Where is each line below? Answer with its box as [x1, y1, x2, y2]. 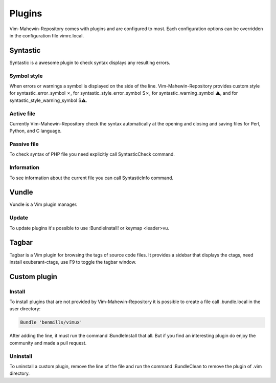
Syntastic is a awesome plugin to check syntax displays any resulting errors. [9, 59, 171, 66]
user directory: [9, 306, 41, 312]
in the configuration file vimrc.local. [9, 32, 84, 38]
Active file [9, 110, 36, 117]
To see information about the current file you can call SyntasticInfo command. [9, 175, 174, 181]
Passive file [9, 141, 39, 148]
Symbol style [9, 72, 43, 79]
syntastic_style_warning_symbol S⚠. [9, 97, 87, 103]
